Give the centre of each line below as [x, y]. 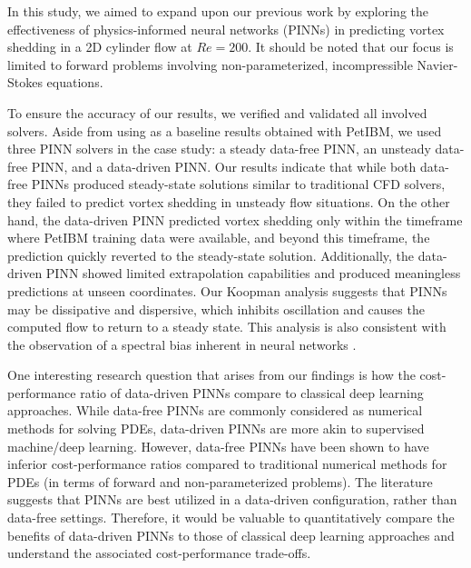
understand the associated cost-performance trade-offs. [159, 553]
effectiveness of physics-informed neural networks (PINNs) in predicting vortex [226, 29]
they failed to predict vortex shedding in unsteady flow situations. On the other [229, 201]
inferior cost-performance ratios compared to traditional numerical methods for [227, 464]
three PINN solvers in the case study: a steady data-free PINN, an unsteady [219, 149]
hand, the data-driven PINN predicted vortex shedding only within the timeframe [235, 219]
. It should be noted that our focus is [351, 47]
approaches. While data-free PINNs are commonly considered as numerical [215, 410]
